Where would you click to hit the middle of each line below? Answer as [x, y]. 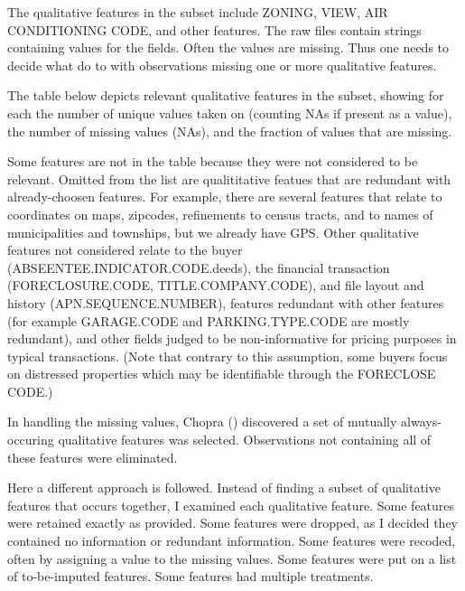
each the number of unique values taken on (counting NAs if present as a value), [230, 113]
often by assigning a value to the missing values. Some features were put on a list [232, 558]
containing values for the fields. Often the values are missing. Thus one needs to [228, 47]
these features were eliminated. [93, 457]
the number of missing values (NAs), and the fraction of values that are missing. [230, 131]
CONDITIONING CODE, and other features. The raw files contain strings [214, 29]
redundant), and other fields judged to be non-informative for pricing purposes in [232, 338]
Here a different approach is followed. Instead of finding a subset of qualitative [224, 488]
